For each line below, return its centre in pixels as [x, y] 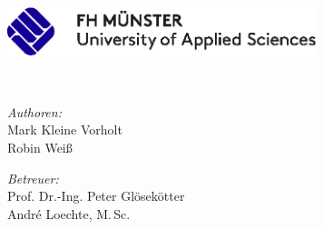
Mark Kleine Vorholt [65, 129]
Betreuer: [33, 178]
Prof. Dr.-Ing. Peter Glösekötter [96, 196]
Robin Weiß [40, 148]
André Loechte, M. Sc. [69, 213]
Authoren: [34, 111]
